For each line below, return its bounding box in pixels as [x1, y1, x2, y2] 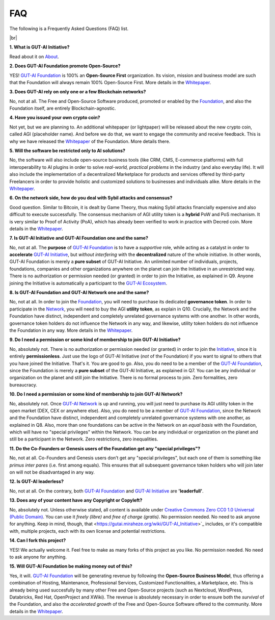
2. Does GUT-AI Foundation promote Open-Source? [9, 63, 121, 69]
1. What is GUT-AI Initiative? [9, 44, 70, 50]
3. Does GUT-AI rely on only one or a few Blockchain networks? [9, 89, 146, 95]
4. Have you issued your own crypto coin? [9, 115, 100, 121]
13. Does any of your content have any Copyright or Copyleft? [9, 497, 143, 503]
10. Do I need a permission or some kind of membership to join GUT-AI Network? [9, 391, 183, 397]
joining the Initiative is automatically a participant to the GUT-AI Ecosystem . [9, 280, 168, 286]
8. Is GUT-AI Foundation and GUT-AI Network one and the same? [9, 290, 149, 296]
